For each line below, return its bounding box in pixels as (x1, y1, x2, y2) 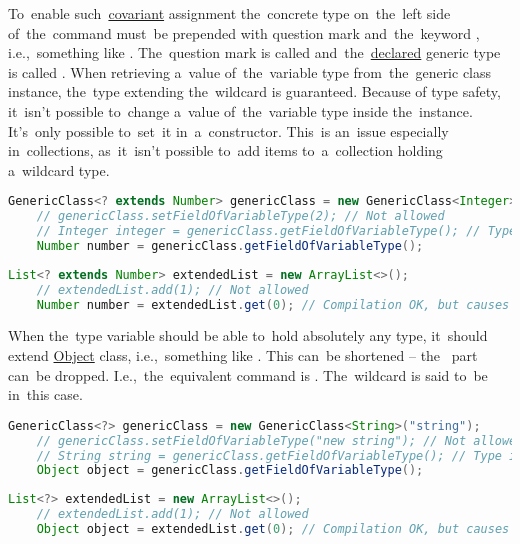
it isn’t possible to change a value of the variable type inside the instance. (8, 100, 473, 121)
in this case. (8, 384, 83, 405)
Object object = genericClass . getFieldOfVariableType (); (36, 463, 424, 478)
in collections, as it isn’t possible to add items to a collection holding (8, 140, 443, 161)
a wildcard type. (8, 159, 110, 180)
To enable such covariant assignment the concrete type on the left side (8, 3, 451, 23)
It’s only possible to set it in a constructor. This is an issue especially (8, 120, 449, 141)
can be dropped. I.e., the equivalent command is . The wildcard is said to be (8, 364, 488, 385)
